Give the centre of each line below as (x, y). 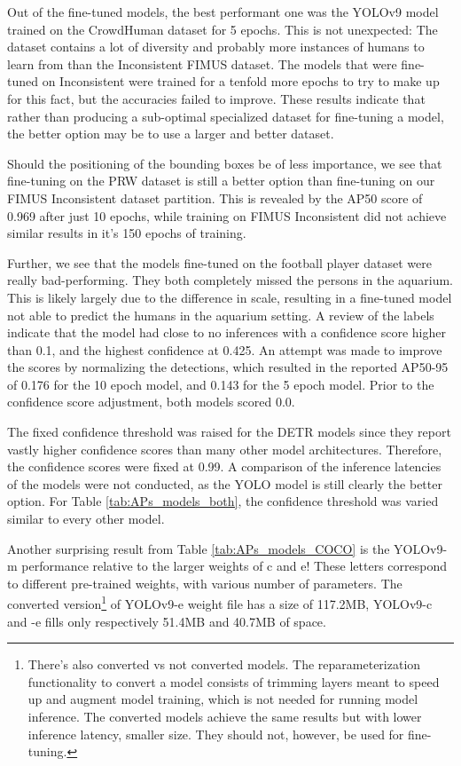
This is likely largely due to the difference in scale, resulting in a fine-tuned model (230, 297)
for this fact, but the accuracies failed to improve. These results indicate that (216, 98)
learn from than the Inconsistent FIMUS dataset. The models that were (202, 63)
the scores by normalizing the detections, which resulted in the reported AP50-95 (228, 367)
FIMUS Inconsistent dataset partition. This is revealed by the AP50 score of (215, 197)
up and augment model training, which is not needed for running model (223, 699)
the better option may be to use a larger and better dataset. (171, 134)
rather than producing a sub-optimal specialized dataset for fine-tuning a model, (226, 116)
